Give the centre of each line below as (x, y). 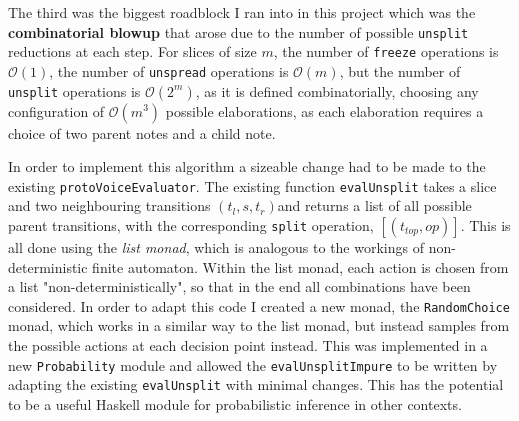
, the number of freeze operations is (386, 51)
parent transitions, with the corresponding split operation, (191, 225)
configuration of (56, 110)
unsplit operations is (74, 90)
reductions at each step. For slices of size (132, 51)
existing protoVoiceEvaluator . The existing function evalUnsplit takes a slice (252, 185)
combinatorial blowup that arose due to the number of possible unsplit (238, 31)
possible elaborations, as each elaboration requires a (324, 110)
